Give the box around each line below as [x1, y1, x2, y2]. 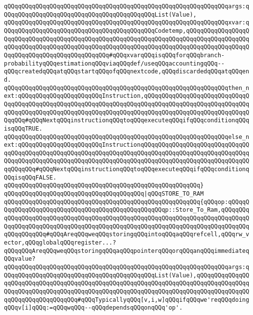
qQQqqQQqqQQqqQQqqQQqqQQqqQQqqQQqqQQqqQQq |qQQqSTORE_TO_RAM [4, 190, 204, 198]
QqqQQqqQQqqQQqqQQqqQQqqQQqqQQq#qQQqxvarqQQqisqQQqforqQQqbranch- [4, 51, 225, 59]
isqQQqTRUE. [4, 125, 43, 132]
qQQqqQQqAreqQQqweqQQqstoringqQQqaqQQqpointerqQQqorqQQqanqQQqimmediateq [4, 247, 250, 254]
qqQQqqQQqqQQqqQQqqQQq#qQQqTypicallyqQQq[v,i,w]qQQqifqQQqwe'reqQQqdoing [4, 296, 250, 303]
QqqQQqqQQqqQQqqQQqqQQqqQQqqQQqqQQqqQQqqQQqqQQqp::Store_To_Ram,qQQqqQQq [4, 206, 250, 214]
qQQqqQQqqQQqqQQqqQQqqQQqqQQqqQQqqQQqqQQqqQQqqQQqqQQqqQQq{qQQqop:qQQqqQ [4, 198, 250, 205]
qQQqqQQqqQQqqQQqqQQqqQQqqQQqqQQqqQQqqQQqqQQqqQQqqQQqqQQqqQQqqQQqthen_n [4, 84, 250, 91]
